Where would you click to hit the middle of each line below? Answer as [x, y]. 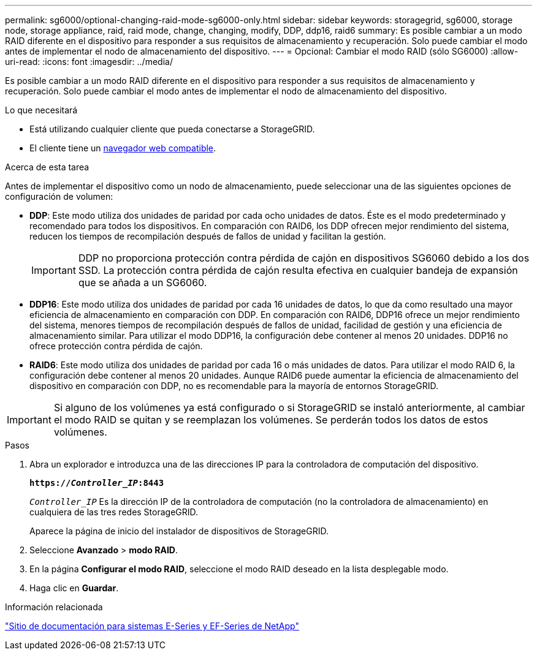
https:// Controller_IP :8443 [97, 483]
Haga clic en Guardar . [74, 588]
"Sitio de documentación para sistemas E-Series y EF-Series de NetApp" [152, 626]
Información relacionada [54, 607]
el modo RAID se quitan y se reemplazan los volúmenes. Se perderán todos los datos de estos [271, 420]
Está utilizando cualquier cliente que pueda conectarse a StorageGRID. [172, 129]
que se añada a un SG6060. [143, 282]
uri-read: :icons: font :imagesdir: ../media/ [89, 62]
